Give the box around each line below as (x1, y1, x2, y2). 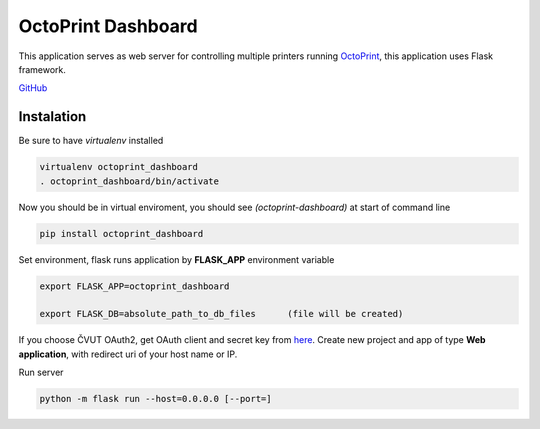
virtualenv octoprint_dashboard (39, 161, 199, 173)
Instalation (18, 108, 87, 125)
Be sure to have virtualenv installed (18, 135, 164, 147)
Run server (18, 366, 64, 379)
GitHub (18, 82, 48, 94)
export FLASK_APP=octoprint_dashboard (39, 280, 230, 292)
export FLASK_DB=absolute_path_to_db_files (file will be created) (39, 308, 404, 320)
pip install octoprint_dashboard (39, 228, 204, 239)
